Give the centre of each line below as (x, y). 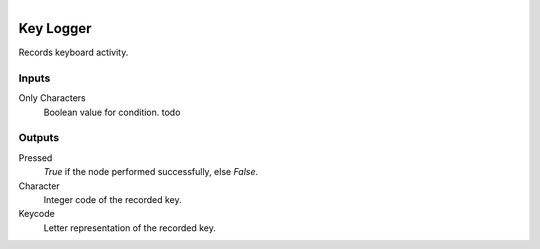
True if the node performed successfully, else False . (151, 172)
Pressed (35, 157)
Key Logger (55, 28)
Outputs (39, 138)
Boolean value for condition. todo (112, 112)
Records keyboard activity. (73, 52)
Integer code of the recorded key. (112, 199)
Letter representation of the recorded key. (130, 227)
